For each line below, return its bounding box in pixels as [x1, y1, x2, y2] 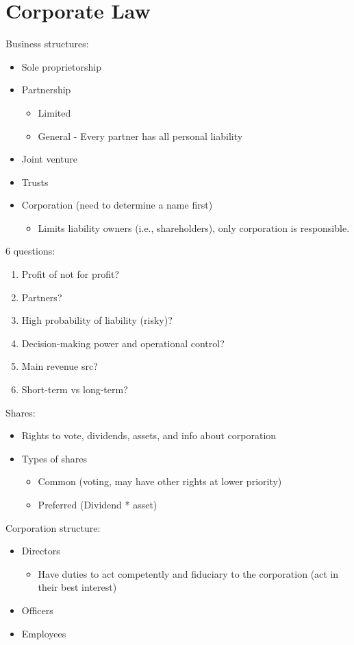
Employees [21, 626, 66, 640]
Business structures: [5, 36, 89, 51]
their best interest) [38, 580, 117, 594]
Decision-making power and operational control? [21, 336, 225, 350]
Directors [21, 543, 60, 558]
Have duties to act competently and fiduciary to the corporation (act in [38, 566, 339, 580]
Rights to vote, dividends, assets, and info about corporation [21, 428, 277, 443]
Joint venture [21, 152, 77, 166]
